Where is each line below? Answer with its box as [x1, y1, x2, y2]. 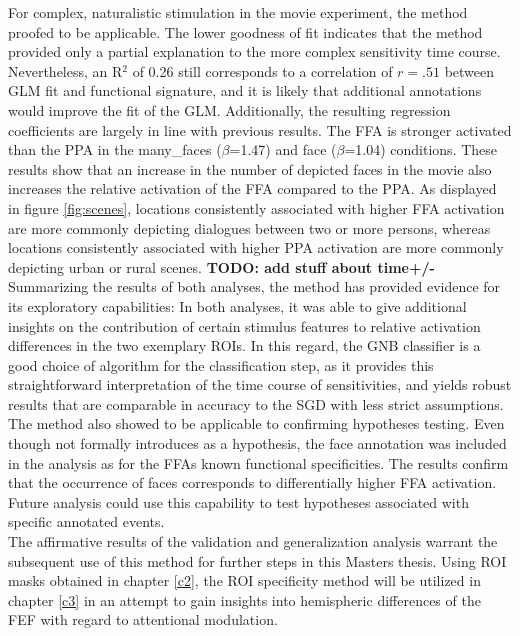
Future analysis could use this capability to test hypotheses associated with [8, 491, 469, 512]
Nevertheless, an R [8, 60, 123, 81]
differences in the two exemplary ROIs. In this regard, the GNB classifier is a [8, 335, 481, 356]
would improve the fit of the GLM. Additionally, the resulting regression [8, 99, 451, 120]
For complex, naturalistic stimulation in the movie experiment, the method [8, 2, 468, 22]
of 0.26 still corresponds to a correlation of [132, 60, 393, 81]
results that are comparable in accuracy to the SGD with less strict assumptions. [8, 393, 504, 414]
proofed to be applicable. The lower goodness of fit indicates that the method [8, 21, 483, 42]
